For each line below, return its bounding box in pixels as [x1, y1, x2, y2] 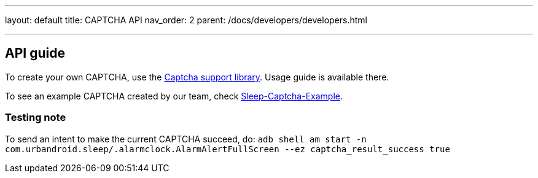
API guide [5, 45, 65, 61]
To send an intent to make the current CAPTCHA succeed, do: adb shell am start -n [5, 133, 367, 144]
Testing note [5, 111, 66, 124]
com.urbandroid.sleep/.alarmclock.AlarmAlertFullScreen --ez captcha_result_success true [5, 144, 450, 154]
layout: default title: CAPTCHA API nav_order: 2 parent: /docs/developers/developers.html [5, 15, 367, 25]
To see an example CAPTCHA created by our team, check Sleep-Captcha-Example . [5, 90, 343, 101]
